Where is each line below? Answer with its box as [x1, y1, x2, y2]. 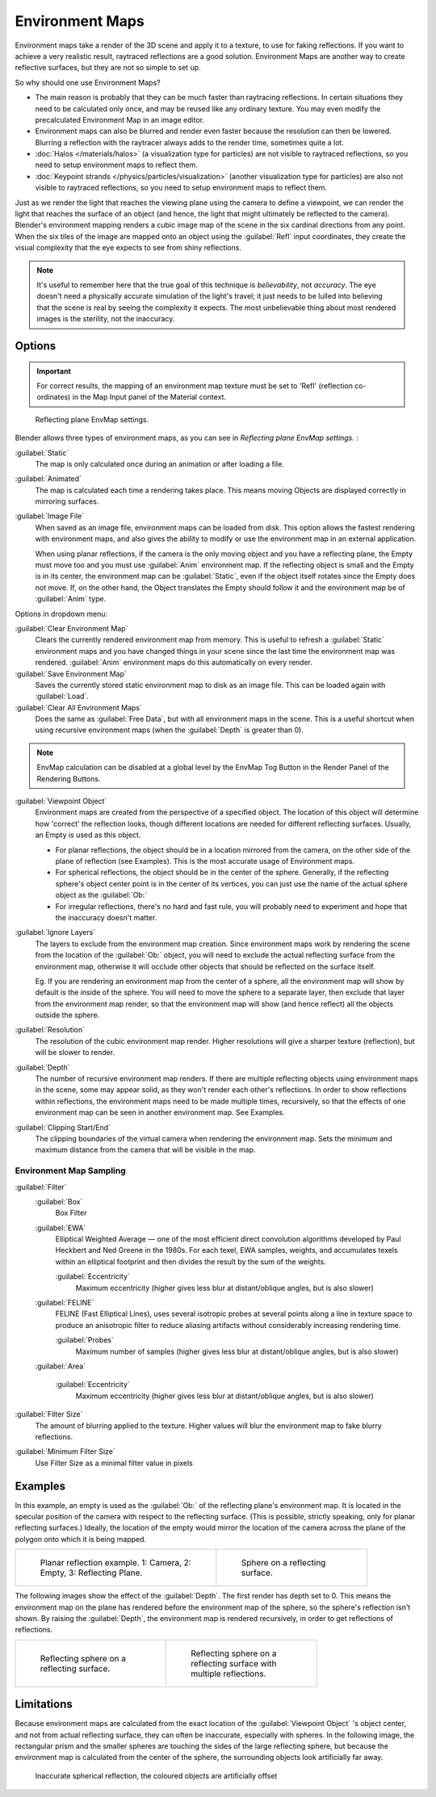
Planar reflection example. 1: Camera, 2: [40, 1557, 191, 1569]
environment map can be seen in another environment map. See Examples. [35, 1108, 286, 1117]
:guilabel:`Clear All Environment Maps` [15, 702, 143, 712]
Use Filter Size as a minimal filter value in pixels [35, 1458, 193, 1468]
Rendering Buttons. [36, 773, 101, 783]
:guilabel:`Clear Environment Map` [15, 623, 128, 633]
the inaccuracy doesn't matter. [55, 912, 157, 922]
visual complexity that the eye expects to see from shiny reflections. [15, 243, 242, 253]
